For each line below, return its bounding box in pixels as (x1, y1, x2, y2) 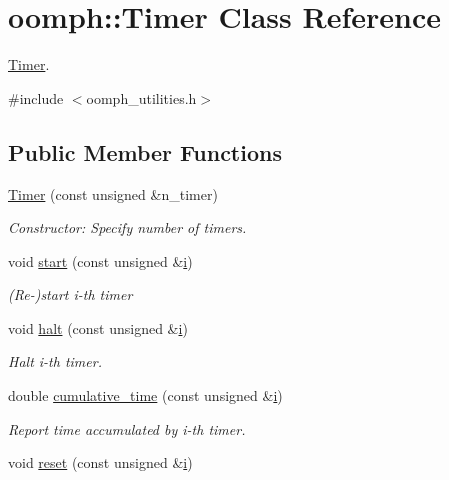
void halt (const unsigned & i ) (8, 317, 188, 338)
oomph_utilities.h (86, 87, 197, 108)
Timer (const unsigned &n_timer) (8, 183, 218, 204)
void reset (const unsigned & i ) (8, 452, 193, 473)
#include (8, 87, 64, 108)
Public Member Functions (8, 136, 282, 167)
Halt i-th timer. (8, 351, 102, 372)
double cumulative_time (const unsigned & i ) (8, 385, 283, 406)
